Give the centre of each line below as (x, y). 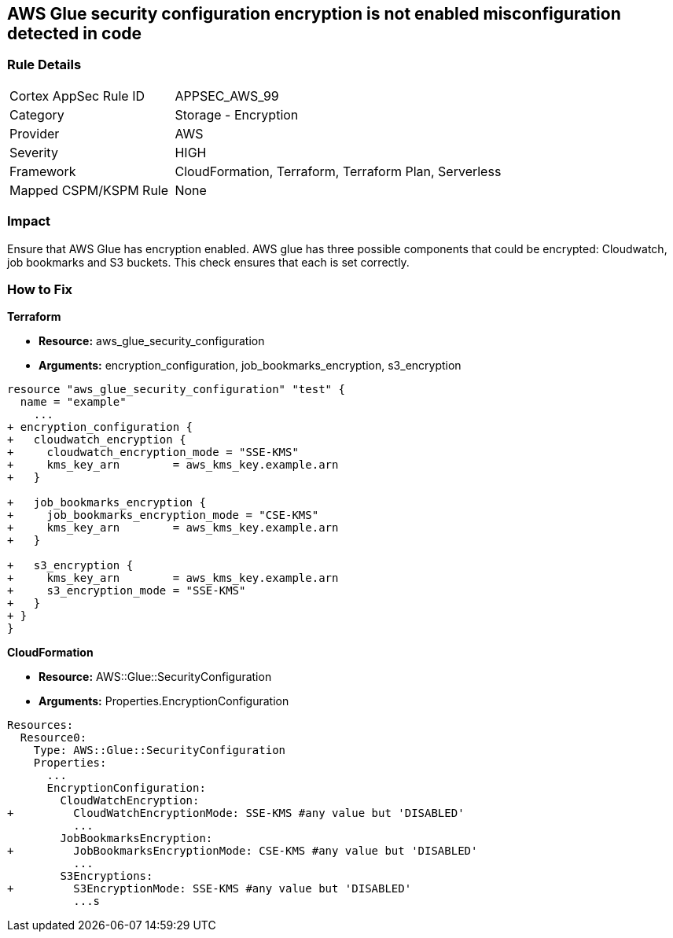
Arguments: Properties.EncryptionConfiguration (164, 701)
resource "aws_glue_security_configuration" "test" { (176, 390)
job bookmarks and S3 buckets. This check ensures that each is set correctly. (208, 262)
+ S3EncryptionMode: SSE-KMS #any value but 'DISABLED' (210, 889)
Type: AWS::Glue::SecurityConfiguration (160, 750)
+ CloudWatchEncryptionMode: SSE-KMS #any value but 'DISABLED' (236, 813)
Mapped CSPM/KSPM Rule (89, 190)
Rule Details (44, 65)
